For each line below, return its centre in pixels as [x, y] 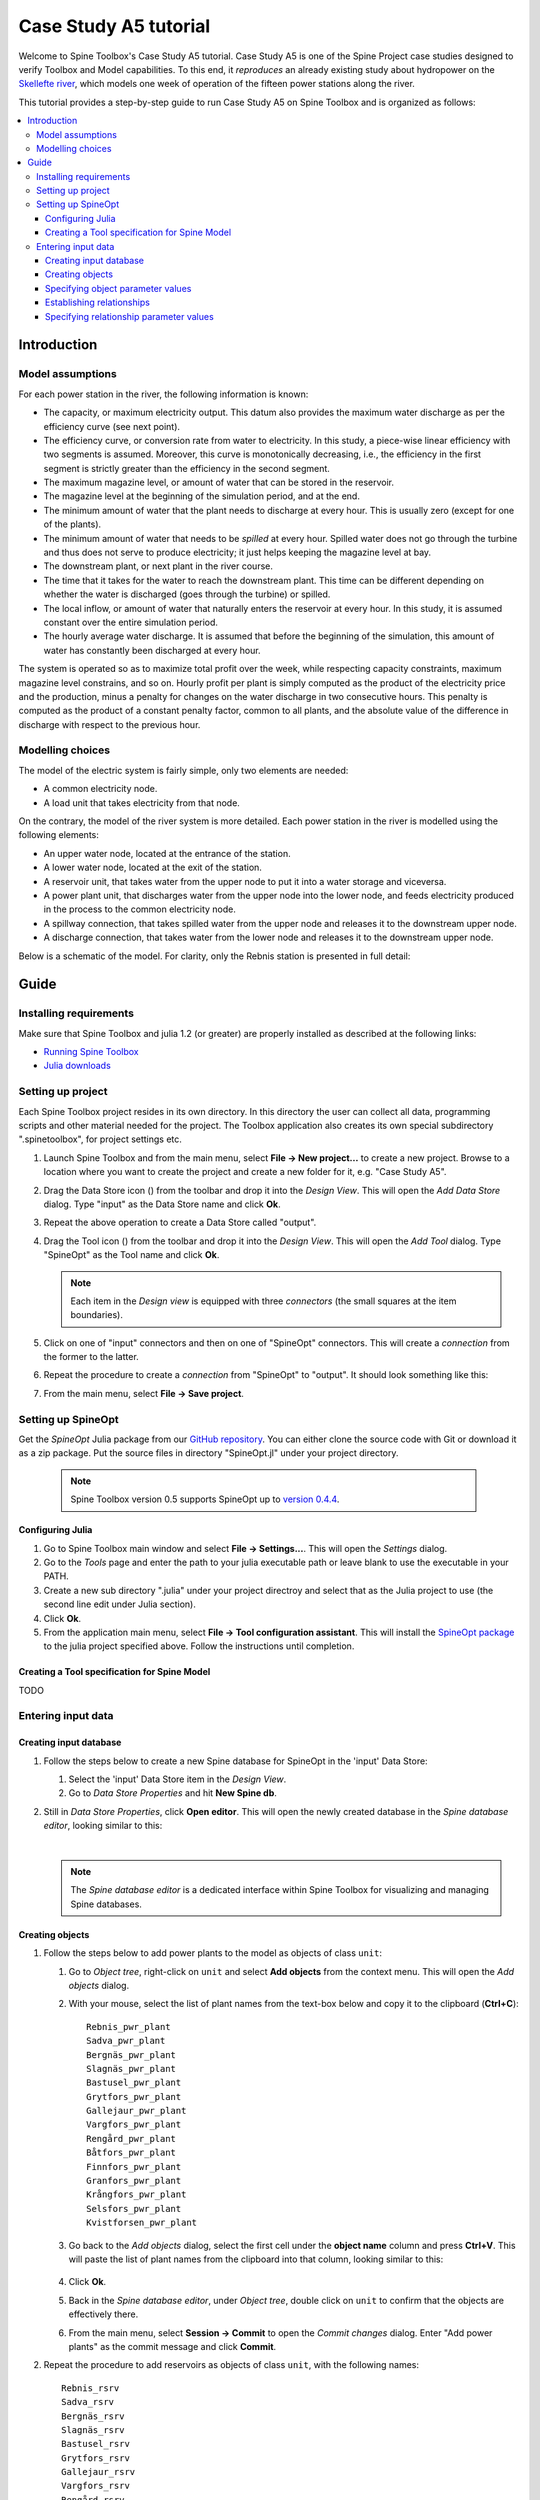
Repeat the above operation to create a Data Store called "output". [180, 1222]
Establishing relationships [97, 302]
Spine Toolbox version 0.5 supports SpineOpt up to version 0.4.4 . [205, 1499]
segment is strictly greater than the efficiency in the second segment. [186, 468]
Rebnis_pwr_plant [128, 2026]
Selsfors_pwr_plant [134, 2208]
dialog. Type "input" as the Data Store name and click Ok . [162, 1204]
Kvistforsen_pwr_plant [142, 2223]
